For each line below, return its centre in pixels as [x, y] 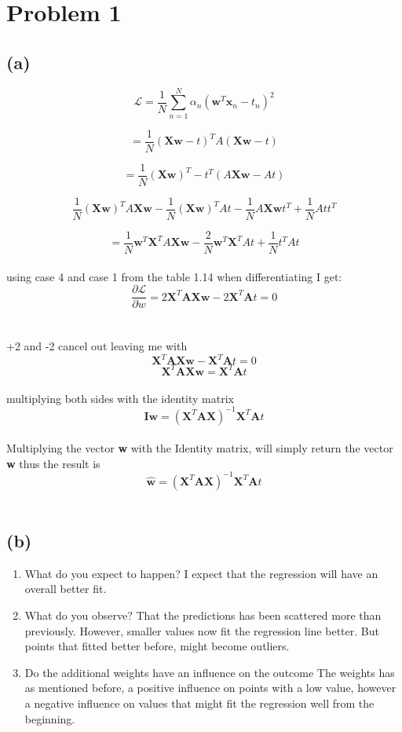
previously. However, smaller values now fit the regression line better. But [202, 630]
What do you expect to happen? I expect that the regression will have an [201, 573]
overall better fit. [66, 589]
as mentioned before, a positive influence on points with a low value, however [210, 688]
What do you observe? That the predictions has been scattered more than [203, 615]
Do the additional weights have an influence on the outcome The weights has [210, 672]
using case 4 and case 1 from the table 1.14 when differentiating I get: [174, 276]
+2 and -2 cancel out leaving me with [97, 346]
